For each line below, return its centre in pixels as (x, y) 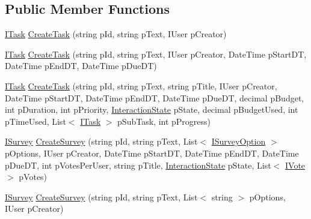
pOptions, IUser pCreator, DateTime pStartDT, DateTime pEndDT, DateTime (152, 153)
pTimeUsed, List (35, 121)
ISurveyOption (239, 141)
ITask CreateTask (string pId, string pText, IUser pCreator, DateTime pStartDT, (156, 54)
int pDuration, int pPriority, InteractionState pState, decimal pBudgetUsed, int (152, 109)
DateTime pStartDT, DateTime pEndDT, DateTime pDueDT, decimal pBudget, (155, 97)
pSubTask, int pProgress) (164, 121)
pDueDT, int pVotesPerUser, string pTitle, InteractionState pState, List (138, 165)
